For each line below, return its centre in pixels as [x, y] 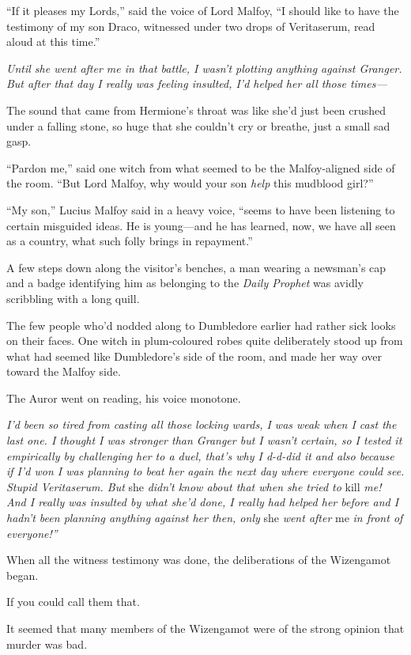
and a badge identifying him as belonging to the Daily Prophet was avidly [185, 283]
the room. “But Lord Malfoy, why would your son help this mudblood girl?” [190, 183]
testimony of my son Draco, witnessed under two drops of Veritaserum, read [191, 26]
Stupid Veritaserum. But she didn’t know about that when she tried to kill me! [194, 486]
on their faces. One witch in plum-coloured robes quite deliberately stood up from [205, 341]
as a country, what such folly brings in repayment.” [130, 241]
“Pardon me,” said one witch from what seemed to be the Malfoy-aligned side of [201, 167]
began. [23, 575]
